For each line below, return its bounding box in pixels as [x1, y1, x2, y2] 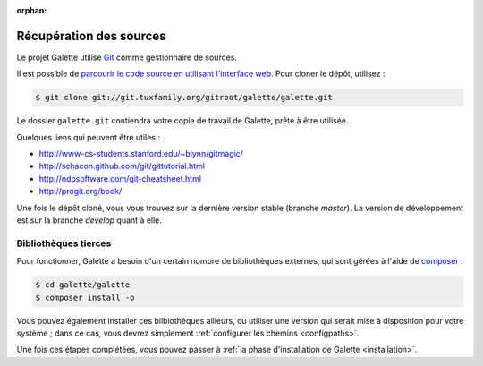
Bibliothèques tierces [16, 237, 112, 250]
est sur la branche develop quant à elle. [16, 215, 163, 226]
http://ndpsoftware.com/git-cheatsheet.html [38, 173, 201, 183]
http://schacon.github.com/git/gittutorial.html [38, 161, 206, 172]
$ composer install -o [35, 292, 135, 302]
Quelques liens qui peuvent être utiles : [16, 132, 161, 142]
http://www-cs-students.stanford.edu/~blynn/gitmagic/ [38, 149, 243, 159]
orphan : [16, 5, 47, 15]
